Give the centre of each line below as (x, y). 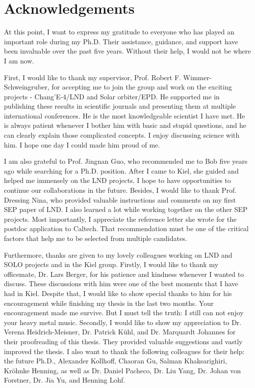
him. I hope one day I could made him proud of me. (82, 144)
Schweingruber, (27, 87)
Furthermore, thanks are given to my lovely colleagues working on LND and (118, 254)
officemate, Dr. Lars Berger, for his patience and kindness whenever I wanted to (124, 274)
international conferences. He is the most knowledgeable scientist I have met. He (125, 115)
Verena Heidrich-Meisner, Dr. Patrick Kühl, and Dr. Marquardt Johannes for (120, 332)
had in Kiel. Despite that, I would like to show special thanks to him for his (118, 293)
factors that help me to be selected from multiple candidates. (96, 238)
